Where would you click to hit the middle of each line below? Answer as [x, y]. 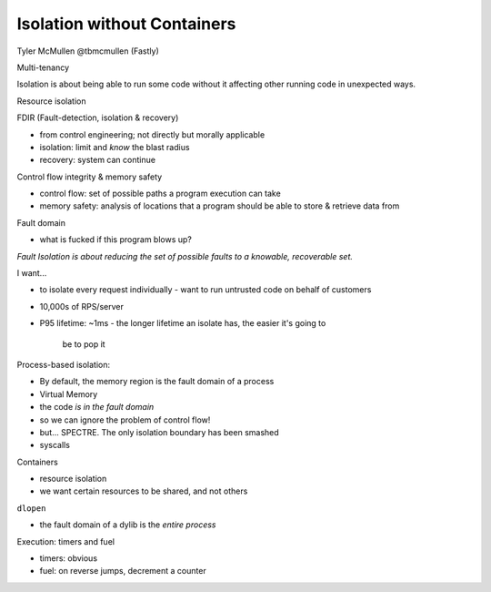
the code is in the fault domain [97, 407]
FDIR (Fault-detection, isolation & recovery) [98, 117]
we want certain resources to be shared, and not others [144, 491]
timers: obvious [69, 558]
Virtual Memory [69, 394]
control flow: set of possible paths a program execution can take [160, 194]
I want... [32, 273]
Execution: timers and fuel [66, 541]
